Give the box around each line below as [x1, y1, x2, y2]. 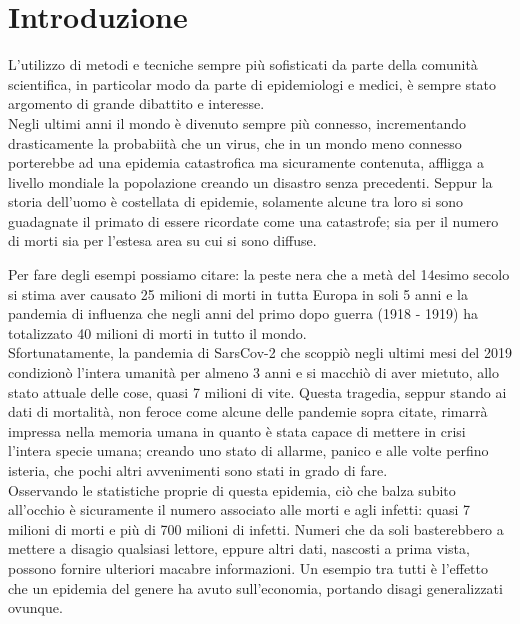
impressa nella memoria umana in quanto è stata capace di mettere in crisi [8, 420, 466, 441]
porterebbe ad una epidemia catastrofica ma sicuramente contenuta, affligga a [8, 152, 484, 173]
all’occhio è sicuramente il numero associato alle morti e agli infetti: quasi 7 [8, 499, 470, 520]
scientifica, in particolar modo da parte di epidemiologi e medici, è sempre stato [8, 73, 497, 94]
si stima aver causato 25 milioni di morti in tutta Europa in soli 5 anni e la [8, 283, 468, 304]
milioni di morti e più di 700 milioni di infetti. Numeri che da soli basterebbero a [8, 518, 504, 539]
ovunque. [8, 597, 63, 618]
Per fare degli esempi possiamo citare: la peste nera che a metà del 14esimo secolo [8, 264, 510, 285]
